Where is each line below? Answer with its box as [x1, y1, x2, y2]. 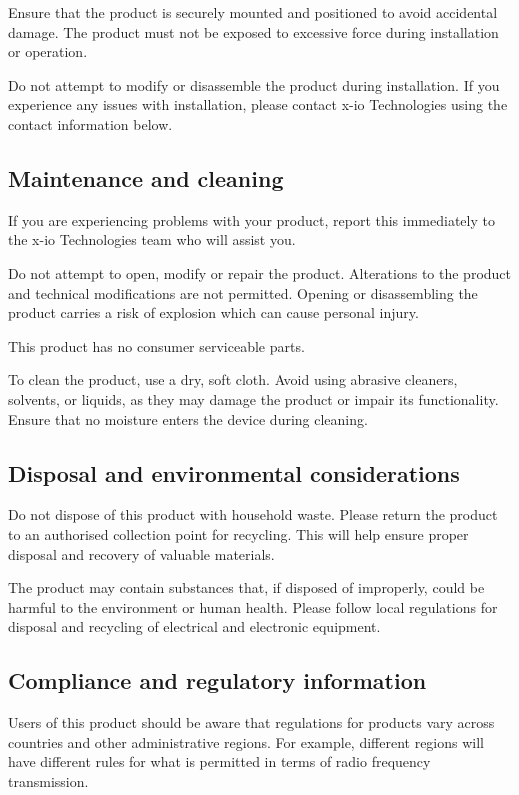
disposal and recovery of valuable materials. [8, 543, 275, 564]
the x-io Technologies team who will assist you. [8, 229, 296, 250]
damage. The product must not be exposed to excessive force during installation [8, 21, 499, 42]
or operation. [8, 41, 88, 62]
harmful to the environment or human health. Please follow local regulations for [8, 596, 498, 617]
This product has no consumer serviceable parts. [8, 335, 305, 356]
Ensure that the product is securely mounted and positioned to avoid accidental [8, 2, 498, 22]
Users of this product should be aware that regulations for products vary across [8, 712, 495, 733]
